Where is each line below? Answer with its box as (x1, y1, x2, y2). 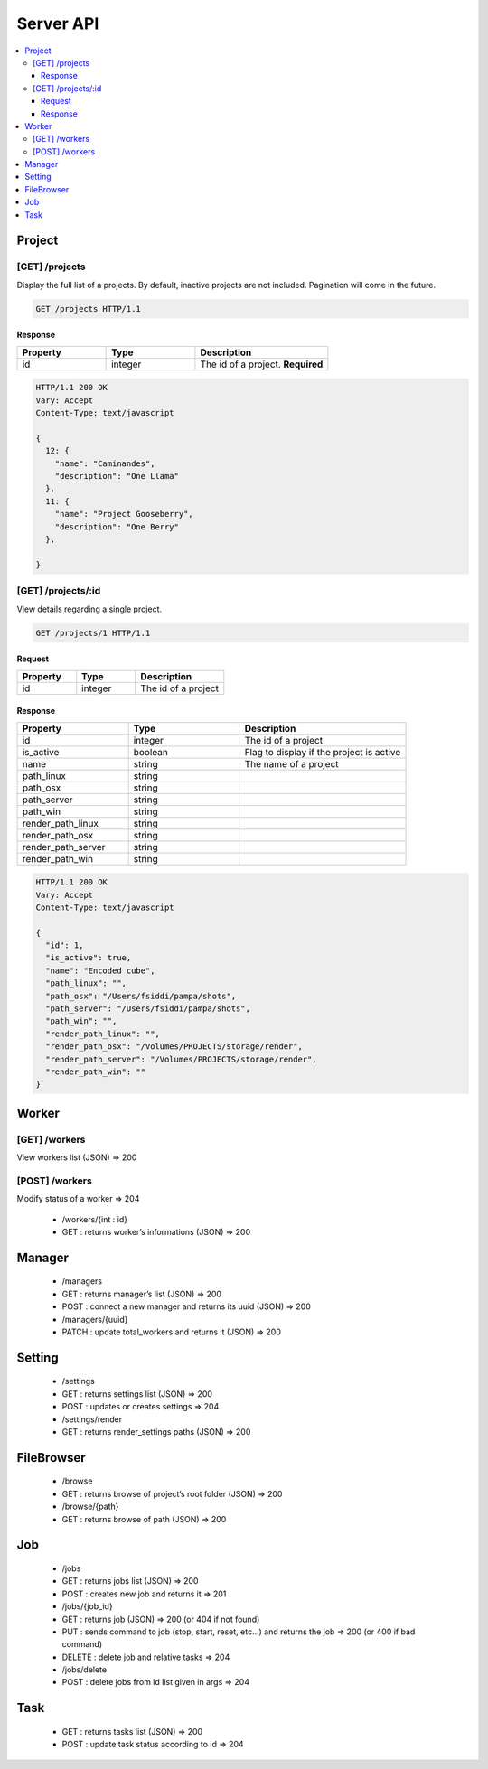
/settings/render (61, 1414, 122, 1425)
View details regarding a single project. (16, 604, 163, 614)
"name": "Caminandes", (54, 458, 155, 469)
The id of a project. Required (200, 358, 324, 370)
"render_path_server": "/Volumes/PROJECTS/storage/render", (45, 1053, 317, 1064)
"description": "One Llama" (54, 471, 180, 482)
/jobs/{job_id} (61, 1601, 113, 1612)
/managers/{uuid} (61, 1314, 128, 1324)
